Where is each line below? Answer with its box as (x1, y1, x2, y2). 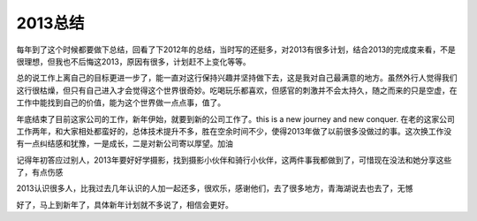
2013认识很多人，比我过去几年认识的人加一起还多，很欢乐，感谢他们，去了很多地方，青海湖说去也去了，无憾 (16, 183, 413, 194)
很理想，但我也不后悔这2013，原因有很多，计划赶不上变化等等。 (16, 56, 251, 66)
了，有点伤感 (16, 167, 64, 178)
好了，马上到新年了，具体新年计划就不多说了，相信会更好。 (16, 199, 233, 210)
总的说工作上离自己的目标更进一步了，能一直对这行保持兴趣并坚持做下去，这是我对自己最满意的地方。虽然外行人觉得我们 (16, 72, 458, 83)
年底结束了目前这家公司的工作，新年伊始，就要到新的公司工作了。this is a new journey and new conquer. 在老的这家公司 (16, 113, 455, 124)
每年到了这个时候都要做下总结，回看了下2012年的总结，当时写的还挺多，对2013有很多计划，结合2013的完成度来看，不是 (16, 44, 457, 55)
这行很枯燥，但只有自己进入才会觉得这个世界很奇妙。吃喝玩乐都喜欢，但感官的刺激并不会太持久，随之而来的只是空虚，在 (16, 85, 458, 95)
